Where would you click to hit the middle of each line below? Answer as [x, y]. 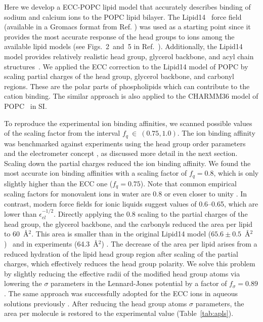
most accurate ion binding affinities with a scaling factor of [96, 173]
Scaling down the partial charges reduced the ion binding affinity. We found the [127, 163]
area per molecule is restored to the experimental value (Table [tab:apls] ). [119, 313]
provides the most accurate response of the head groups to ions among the [119, 36]
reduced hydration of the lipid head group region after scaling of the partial [121, 253]
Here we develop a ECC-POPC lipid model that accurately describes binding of [127, 7]
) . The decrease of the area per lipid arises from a [179, 244]
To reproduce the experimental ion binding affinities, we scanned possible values [128, 123]
